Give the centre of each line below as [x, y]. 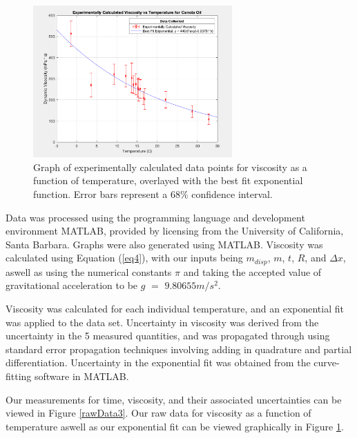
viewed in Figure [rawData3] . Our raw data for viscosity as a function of [158, 413]
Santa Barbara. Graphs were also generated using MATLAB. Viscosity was [164, 244]
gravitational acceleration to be [72, 285]
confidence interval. [232, 194]
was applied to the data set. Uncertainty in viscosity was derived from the [162, 322]
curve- [327, 362]
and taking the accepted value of [252, 271]
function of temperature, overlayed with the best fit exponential [168, 180]
